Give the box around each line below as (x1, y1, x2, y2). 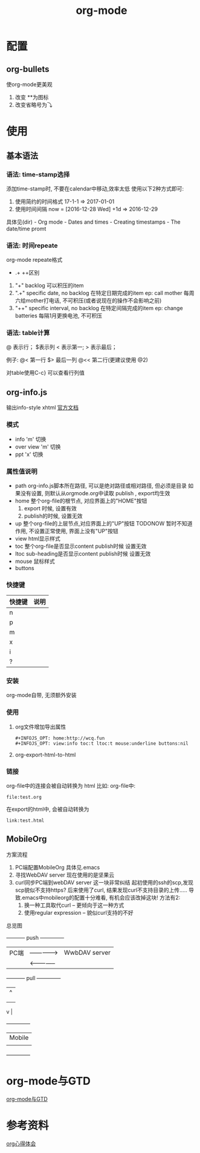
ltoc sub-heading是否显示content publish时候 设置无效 (15, 550, 151, 557)
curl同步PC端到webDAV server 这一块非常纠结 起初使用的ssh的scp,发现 (15, 879, 193, 886)
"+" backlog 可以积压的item (15, 282, 84, 289)
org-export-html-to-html (15, 751, 76, 758)
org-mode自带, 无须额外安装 (6, 692, 77, 699)
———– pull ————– (6, 974, 61, 981)
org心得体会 (6, 1140, 36, 1147)
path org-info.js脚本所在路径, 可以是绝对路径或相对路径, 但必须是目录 (15, 482, 187, 489)
